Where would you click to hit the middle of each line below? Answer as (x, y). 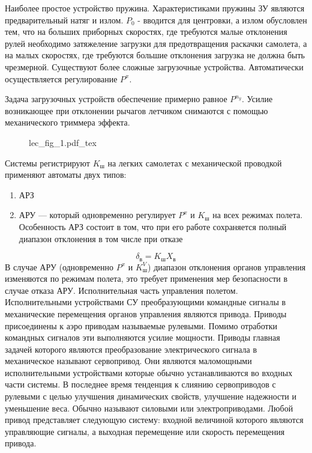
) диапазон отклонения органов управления (227, 266)
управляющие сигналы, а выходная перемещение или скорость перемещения (145, 431)
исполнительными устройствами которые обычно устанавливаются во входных (149, 372)
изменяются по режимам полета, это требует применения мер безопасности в (146, 278)
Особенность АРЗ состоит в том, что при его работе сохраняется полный (153, 226)
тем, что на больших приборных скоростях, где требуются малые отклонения (146, 32)
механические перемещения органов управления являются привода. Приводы (146, 313)
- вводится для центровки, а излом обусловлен (222, 20)
